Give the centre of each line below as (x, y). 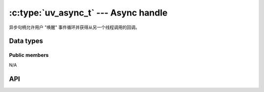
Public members (29, 55)
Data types (26, 41)
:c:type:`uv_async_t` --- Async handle (88, 13)
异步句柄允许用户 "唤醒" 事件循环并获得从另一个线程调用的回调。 (74, 27)
